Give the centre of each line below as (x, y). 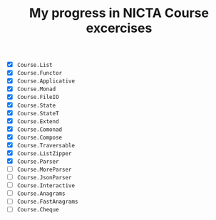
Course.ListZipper (44, 153)
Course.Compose (40, 137)
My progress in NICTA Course (119, 13)
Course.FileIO (38, 98)
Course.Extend (38, 121)
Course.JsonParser (44, 178)
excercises (119, 28)
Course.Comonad (40, 130)
